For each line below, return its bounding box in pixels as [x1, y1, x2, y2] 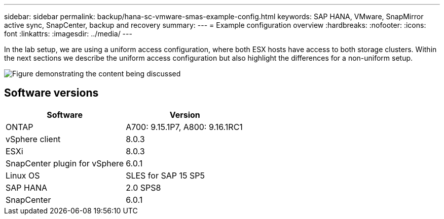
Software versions [4, 86, 99, 100]
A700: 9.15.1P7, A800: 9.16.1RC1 [126, 121, 243, 132]
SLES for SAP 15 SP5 [126, 170, 205, 181]
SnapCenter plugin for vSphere [6, 158, 124, 168]
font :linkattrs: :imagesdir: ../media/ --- [4, 29, 132, 38]
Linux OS [6, 170, 40, 181]
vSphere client [6, 134, 61, 144]
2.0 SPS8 [126, 182, 161, 193]
